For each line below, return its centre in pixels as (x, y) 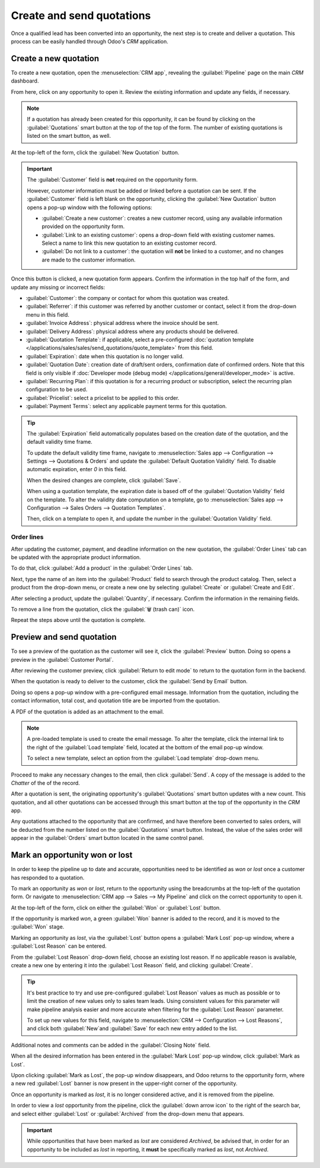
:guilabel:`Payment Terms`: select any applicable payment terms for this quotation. (127, 406)
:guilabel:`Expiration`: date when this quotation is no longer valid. (105, 356)
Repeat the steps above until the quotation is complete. (78, 620)
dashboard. (25, 81)
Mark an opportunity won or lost (72, 855)
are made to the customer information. (89, 260)
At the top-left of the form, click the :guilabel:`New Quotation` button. (95, 152)
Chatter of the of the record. (45, 783)
